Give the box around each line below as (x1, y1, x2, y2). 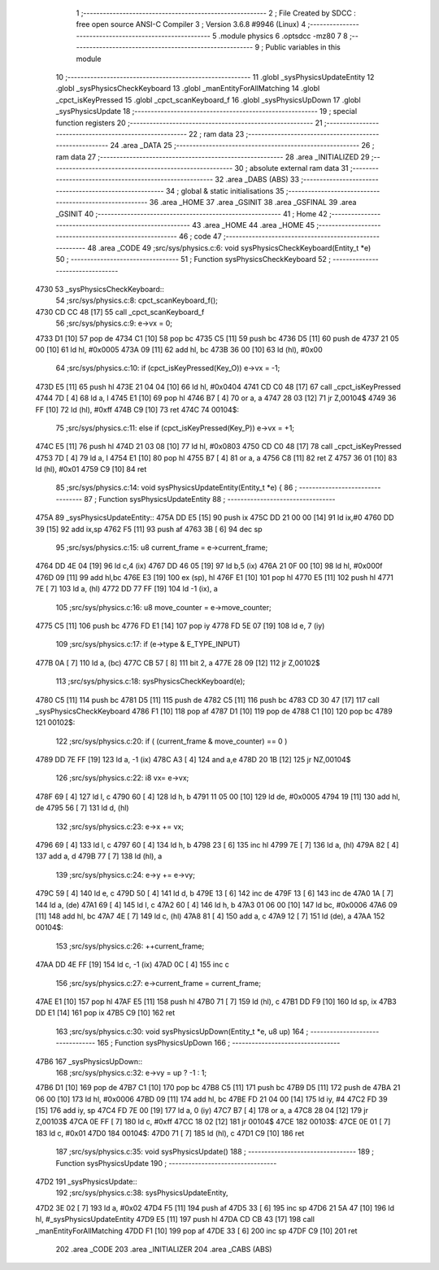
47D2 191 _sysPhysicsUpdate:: (35, 1176, 137, 1187)
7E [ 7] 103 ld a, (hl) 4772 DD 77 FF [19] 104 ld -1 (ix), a (35, 584, 219, 594)
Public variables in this (265, 42, 341, 52)
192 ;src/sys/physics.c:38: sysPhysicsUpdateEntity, (55, 1188, 228, 1198)
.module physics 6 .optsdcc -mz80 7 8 (218, 31, 349, 41)
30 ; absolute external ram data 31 (234, 164, 349, 173)
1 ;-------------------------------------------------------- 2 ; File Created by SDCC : (76, 8, 357, 18)
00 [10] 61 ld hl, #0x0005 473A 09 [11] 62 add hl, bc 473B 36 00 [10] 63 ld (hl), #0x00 (35, 344, 323, 354)
